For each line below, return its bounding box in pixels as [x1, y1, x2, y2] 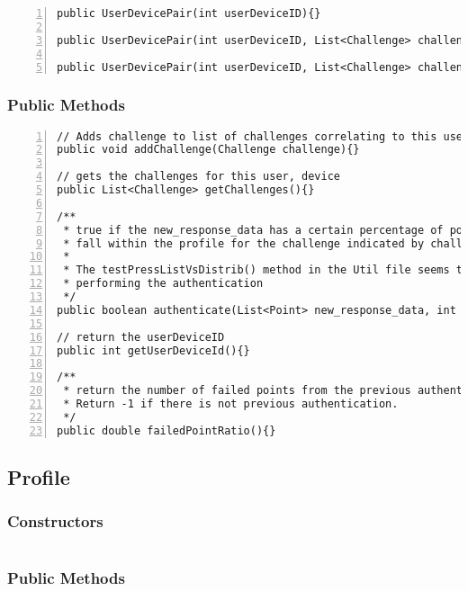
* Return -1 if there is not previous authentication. [63, 398, 399, 411]
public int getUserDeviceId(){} [57, 344, 250, 357]
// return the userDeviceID [57, 330, 225, 344]
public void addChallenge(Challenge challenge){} [57, 143, 360, 157]
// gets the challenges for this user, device [57, 170, 340, 184]
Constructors [7, 510, 103, 533]
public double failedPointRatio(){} [57, 424, 276, 437]
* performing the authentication [63, 277, 264, 291]
